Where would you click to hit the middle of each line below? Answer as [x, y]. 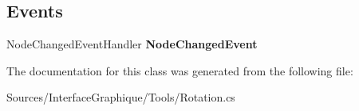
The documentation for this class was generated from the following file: [180, 70]
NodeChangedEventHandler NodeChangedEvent [132, 44]
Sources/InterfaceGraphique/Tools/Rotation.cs [121, 97]
